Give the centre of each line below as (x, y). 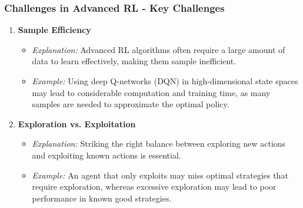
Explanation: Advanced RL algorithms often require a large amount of (159, 49)
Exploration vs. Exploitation (77, 123)
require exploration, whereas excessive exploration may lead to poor (154, 186)
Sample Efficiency (54, 30)
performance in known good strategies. (102, 198)
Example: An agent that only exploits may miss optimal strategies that (160, 175)
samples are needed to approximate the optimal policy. (131, 104)
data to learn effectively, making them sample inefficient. (134, 61)
